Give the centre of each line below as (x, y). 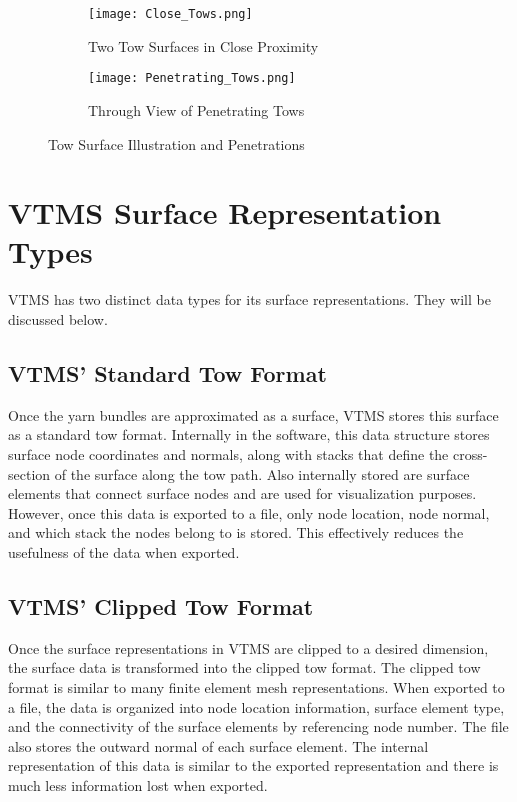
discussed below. (58, 319)
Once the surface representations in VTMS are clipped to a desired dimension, (248, 647)
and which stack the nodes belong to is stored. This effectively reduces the (236, 532)
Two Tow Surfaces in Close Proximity (203, 45)
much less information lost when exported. (138, 784)
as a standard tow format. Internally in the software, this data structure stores (249, 434)
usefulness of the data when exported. (124, 551)
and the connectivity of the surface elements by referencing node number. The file (258, 726)
